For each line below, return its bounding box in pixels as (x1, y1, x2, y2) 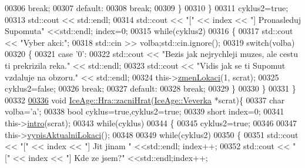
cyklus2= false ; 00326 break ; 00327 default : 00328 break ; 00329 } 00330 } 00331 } (5, 82, 296, 95)
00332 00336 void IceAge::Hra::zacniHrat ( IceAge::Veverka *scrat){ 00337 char (5, 93, 285, 106)
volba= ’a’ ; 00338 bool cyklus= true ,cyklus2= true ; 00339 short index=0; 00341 (5, 105, 284, 117)
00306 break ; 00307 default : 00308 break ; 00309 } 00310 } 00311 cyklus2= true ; (5, 2, 289, 14)
